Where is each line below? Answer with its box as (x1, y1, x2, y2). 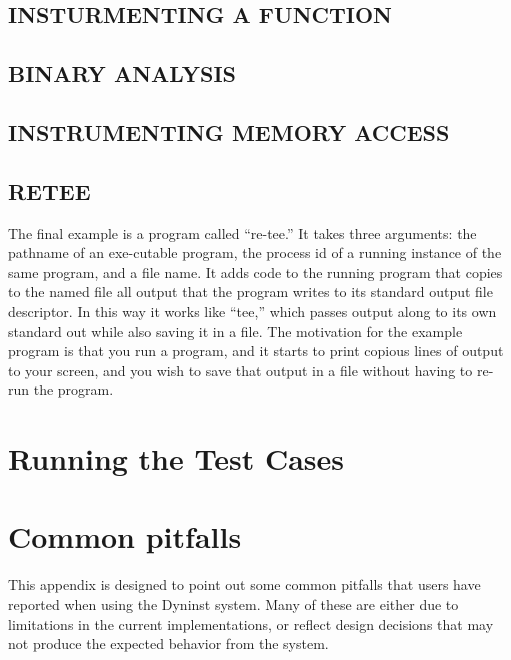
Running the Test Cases (8, 438, 345, 479)
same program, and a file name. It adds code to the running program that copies (8, 261, 503, 282)
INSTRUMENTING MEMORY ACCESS (8, 116, 450, 147)
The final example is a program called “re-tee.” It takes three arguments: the (8, 222, 477, 243)
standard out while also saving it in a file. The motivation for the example (8, 320, 463, 341)
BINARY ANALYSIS (8, 58, 237, 89)
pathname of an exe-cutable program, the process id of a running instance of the (8, 242, 502, 263)
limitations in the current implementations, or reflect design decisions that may (8, 613, 494, 634)
